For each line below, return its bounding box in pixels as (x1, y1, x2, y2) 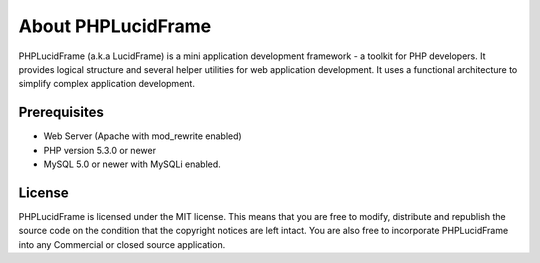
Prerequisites (18, 104, 104, 121)
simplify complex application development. (18, 78, 195, 90)
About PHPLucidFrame (18, 15, 212, 37)
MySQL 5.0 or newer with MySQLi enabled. (43, 158, 222, 170)
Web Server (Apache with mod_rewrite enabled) (43, 130, 242, 142)
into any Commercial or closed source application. (18, 238, 226, 250)
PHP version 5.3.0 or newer (43, 144, 157, 156)
